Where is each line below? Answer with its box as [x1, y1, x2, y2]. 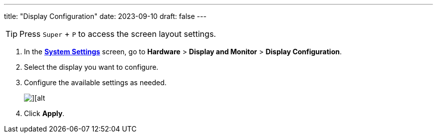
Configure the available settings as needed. [24, 78, 167, 87]
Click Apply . [24, 109, 65, 118]
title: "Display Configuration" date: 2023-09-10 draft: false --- [4, 12, 207, 20]
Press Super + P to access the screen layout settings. [19, 29, 216, 39]
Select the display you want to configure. [24, 63, 159, 71]
